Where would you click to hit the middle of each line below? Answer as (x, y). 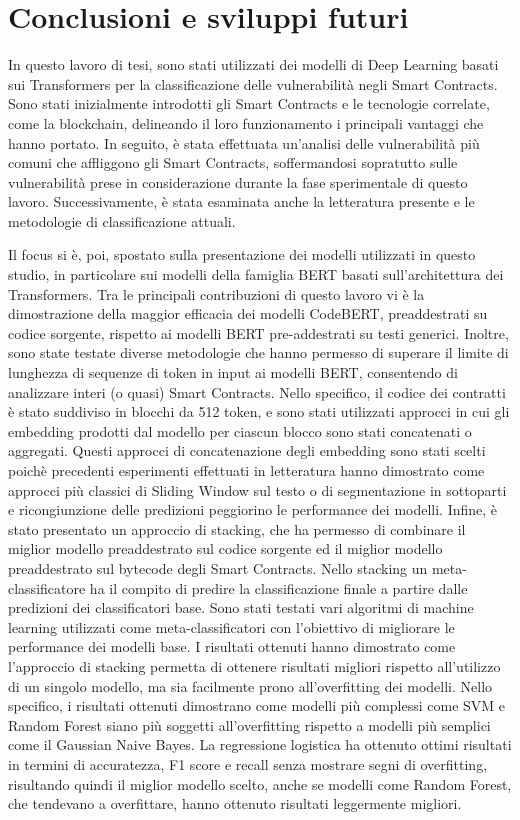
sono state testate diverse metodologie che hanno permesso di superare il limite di (258, 352)
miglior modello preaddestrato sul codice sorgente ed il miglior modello (225, 548)
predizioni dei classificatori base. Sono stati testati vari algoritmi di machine (241, 607)
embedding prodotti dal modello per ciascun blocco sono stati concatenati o (240, 430)
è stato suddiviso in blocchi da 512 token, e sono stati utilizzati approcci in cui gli (259, 411)
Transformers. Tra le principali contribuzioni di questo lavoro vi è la (216, 293)
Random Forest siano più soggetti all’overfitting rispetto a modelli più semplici (249, 724)
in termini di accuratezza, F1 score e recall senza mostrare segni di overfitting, (248, 763)
